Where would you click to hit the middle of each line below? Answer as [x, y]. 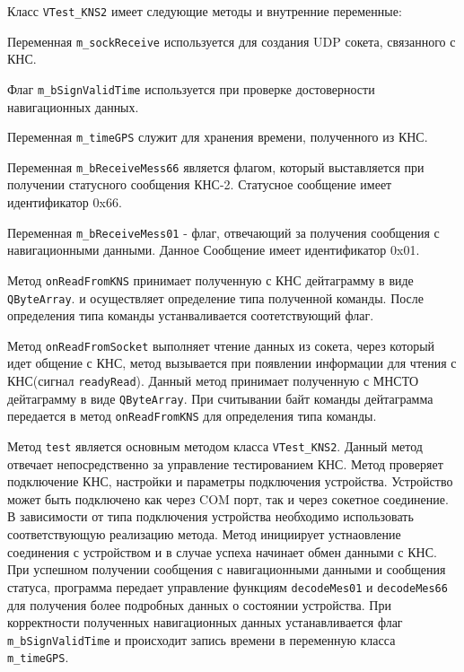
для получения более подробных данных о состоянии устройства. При [199, 604]
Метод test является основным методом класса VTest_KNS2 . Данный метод [215, 446]
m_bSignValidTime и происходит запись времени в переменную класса [201, 639]
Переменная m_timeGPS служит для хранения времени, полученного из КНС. [218, 137]
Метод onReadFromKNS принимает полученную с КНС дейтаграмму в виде [210, 279]
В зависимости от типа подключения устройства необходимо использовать [210, 516]
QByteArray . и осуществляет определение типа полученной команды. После [216, 297]
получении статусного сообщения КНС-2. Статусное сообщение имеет [200, 184]
